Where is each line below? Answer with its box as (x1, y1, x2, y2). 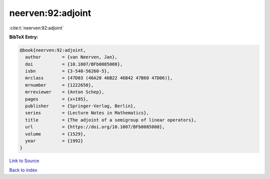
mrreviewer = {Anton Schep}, (25, 89, 104, 95)
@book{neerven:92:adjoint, (19, 47, 86, 53)
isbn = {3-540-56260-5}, (25, 68, 110, 74)
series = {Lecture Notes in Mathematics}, (25, 110, 149, 116)
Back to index (9, 167, 37, 173)
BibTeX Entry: (9, 34, 38, 40)
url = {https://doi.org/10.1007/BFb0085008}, (25, 124, 165, 130)
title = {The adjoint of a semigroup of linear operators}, (25, 117, 197, 123)
